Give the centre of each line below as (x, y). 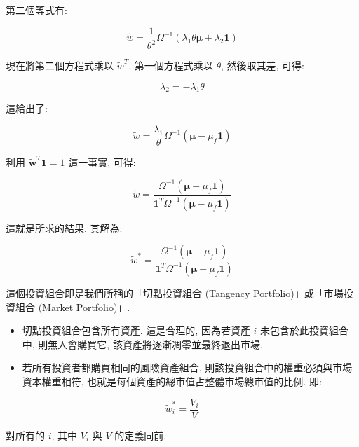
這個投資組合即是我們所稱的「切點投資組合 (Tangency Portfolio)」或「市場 (175, 293)
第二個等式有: (36, 10)
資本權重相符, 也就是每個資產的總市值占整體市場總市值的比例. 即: (172, 381)
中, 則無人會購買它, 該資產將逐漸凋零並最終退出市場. (142, 344)
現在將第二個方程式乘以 (60, 65)
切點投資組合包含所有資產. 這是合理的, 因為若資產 (136, 330)
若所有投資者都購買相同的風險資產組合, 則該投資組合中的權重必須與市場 (187, 367)
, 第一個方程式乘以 (171, 65)
